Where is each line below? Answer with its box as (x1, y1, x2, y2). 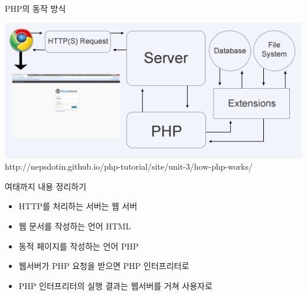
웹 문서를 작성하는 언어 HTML (18, 220, 131, 232)
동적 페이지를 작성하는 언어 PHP (18, 239, 139, 252)
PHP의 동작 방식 (5, 2, 66, 14)
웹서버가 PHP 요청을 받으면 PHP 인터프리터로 (18, 260, 190, 272)
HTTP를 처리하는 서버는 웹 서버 (18, 200, 138, 212)
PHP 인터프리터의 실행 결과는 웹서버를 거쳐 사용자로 (18, 279, 213, 291)
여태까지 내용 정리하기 (5, 180, 87, 192)
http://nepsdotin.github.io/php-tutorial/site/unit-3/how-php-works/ (5, 160, 253, 173)
